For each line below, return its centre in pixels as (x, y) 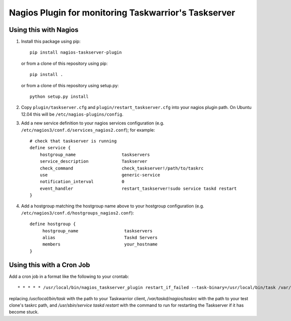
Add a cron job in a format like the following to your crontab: (69, 276)
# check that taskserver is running (73, 141)
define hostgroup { (53, 224)
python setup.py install (59, 97)
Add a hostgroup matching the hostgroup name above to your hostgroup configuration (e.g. (113, 206)
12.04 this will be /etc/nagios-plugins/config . (72, 114)
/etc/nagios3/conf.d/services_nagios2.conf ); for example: (88, 130)
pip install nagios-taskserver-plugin (76, 53)
